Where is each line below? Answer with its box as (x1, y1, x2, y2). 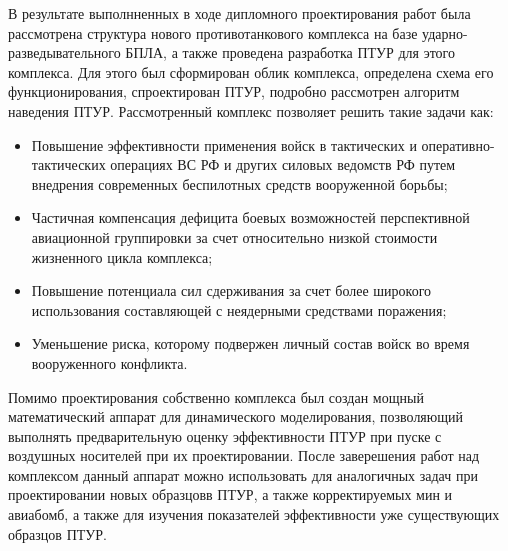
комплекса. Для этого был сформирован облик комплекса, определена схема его (8, 61, 494, 82)
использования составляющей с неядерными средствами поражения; (31, 299, 447, 320)
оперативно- (421, 134, 495, 155)
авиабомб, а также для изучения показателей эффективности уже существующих (8, 504, 500, 525)
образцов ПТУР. (8, 523, 107, 544)
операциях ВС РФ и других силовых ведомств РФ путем (110, 154, 456, 175)
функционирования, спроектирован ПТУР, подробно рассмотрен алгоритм (8, 81, 460, 102)
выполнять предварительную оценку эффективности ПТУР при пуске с (8, 425, 442, 446)
